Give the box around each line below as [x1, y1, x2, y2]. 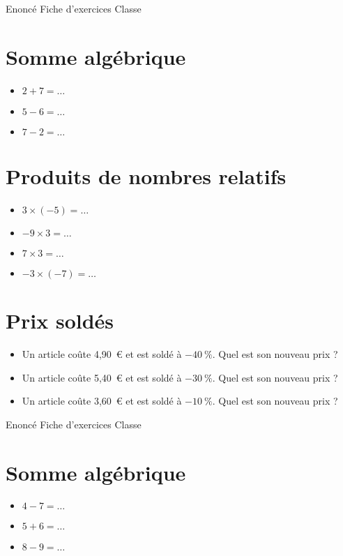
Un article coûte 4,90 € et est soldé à [22, 346, 182, 361]
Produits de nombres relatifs [6, 161, 287, 190]
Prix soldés [6, 306, 114, 335]
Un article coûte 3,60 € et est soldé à [22, 393, 182, 408]
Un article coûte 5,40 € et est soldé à [22, 370, 182, 384]
